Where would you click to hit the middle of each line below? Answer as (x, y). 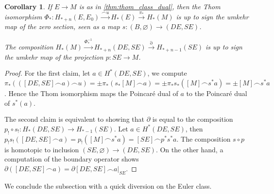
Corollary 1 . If (28, 6)
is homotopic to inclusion (42, 149)
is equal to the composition (193, 119)
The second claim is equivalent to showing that (74, 119)
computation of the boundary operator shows (72, 159)
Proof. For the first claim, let (47, 73)
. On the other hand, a (189, 149)
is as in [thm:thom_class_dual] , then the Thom (150, 6)
